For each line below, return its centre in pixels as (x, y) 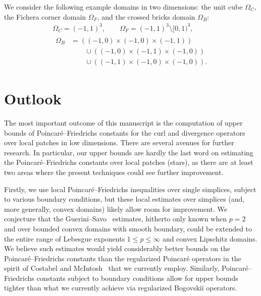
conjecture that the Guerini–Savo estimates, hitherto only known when (116, 219)
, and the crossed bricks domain (146, 16)
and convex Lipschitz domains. (210, 238)
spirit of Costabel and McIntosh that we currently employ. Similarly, (112, 268)
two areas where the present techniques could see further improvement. (114, 172)
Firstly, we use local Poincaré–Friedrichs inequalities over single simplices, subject (130, 189)
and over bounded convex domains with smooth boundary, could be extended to (128, 228)
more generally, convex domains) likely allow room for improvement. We (116, 209)
